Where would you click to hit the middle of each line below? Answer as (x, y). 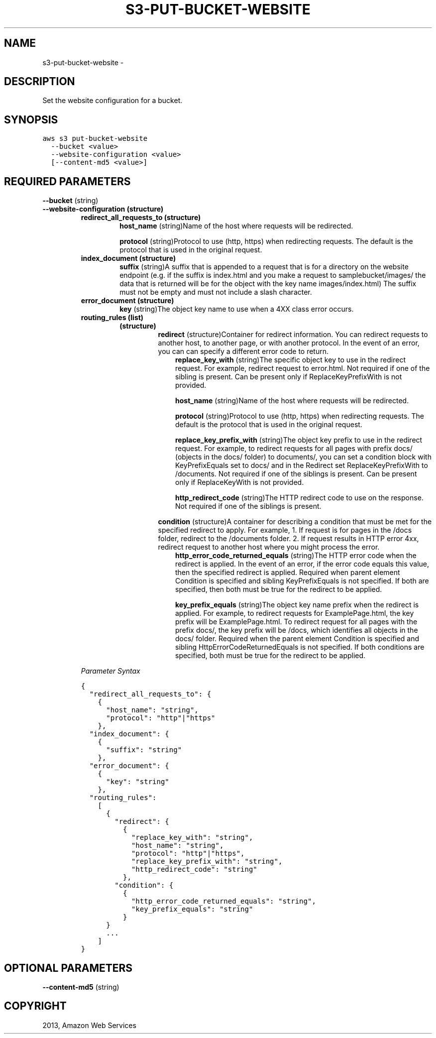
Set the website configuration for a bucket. (112, 101)
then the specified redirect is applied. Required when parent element (288, 573)
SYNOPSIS (31, 119)
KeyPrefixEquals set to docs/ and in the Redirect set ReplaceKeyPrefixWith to (302, 465)
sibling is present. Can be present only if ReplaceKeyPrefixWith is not (289, 377)
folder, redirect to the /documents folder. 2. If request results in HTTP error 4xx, (288, 539)
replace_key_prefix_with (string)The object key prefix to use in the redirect (299, 440)
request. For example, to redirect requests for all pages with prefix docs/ (294, 449)
